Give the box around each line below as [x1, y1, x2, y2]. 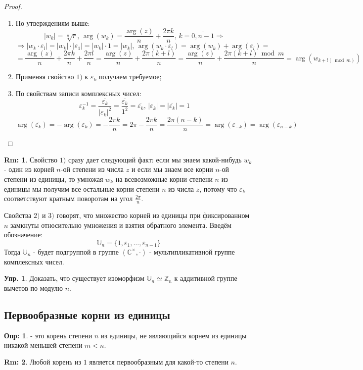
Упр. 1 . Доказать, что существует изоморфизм [4, 273, 144, 283]
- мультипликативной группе [149, 246, 235, 257]
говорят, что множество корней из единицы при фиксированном [56, 210, 250, 220]
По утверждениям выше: [15, 17, 90, 28]
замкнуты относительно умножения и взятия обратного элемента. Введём [10, 219, 231, 230]
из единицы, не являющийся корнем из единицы [100, 330, 247, 340]
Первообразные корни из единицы [4, 307, 170, 322]
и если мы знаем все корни [131, 164, 213, 174]
